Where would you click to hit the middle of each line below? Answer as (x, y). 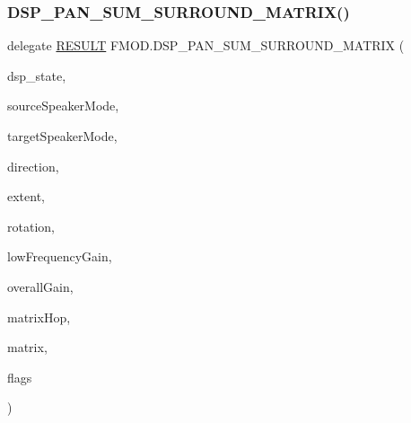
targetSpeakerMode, (62, 136)
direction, (33, 166)
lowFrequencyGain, (60, 256)
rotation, (31, 226)
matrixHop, (39, 317)
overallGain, (40, 286)
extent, (26, 196)
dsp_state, (37, 75)
